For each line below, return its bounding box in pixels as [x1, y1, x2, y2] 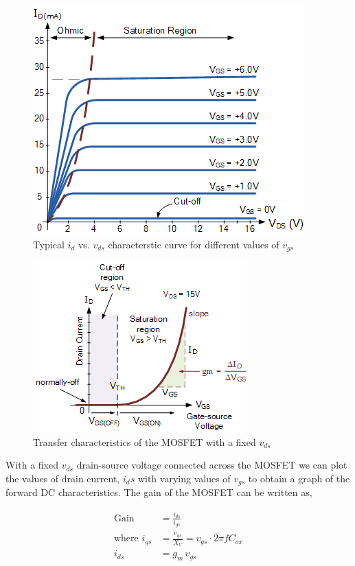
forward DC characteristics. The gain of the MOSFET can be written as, [5, 485, 312, 499]
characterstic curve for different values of [108, 237, 279, 251]
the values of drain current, [5, 471, 120, 485]
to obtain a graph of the [248, 471, 350, 485]
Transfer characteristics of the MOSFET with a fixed [33, 434, 256, 449]
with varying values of [137, 471, 231, 485]
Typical [33, 237, 65, 251]
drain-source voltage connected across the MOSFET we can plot [76, 458, 347, 472]
